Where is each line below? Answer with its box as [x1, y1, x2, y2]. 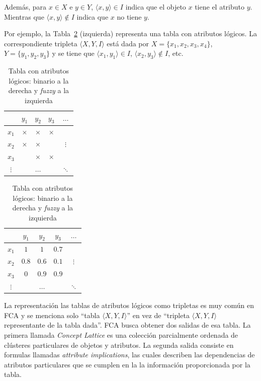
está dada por [107, 38, 149, 48]
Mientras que [4, 11, 44, 22]
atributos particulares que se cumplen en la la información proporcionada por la [4, 359, 250, 369]
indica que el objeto [125, 2, 186, 12]
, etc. [168, 48, 184, 58]
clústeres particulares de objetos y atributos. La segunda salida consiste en [4, 339, 234, 350]
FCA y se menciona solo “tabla [4, 310, 100, 320]
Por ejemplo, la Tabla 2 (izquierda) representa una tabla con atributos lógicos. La [4, 28, 257, 39]
